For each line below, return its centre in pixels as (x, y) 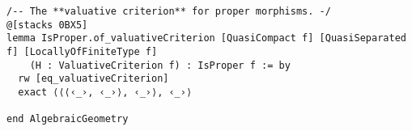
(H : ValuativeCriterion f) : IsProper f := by (160, 65)
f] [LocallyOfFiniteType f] (82, 51)
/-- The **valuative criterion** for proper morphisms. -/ (169, 11)
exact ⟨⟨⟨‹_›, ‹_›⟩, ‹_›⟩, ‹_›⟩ (105, 92)
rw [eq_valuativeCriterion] (93, 79)
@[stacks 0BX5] (47, 25)
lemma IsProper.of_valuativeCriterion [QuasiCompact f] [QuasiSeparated (206, 38)
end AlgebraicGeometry (68, 119)
